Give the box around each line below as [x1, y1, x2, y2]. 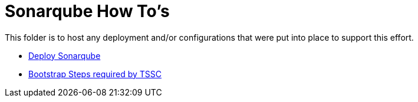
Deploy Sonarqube [28, 50, 101, 61]
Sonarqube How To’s [5, 1, 170, 21]
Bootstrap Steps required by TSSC [28, 68, 162, 79]
